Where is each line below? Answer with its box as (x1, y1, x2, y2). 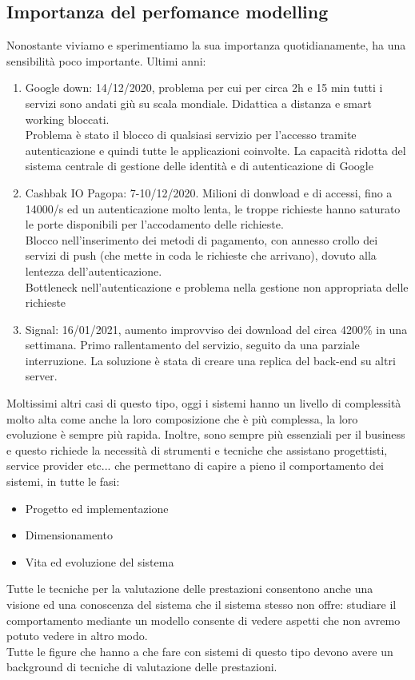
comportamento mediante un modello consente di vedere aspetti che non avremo (6, 611, 401, 628)
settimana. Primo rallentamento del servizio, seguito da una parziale (25, 336, 360, 353)
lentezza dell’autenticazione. (25, 262, 162, 279)
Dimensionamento (25, 527, 113, 543)
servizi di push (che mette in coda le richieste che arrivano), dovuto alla (25, 247, 377, 264)
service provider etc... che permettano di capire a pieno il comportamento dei (6, 457, 385, 474)
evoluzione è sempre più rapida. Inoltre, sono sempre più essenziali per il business (6, 426, 405, 443)
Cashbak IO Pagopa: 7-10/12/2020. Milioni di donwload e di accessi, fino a (25, 184, 393, 201)
